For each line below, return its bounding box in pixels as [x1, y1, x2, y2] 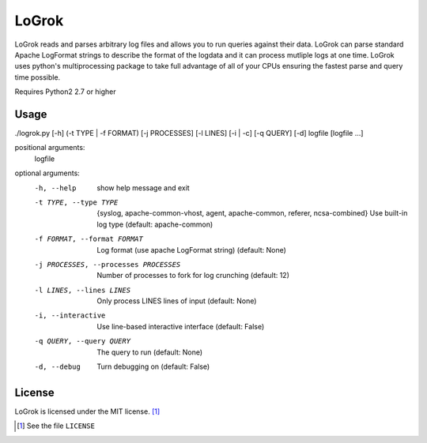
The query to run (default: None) [96, 347, 203, 357]
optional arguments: [14, 168, 81, 178]
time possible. [14, 72, 61, 82]
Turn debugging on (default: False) [96, 362, 210, 371]
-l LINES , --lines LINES [34, 285, 130, 295]
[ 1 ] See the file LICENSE [17, 421, 95, 430]
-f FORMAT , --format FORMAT [34, 235, 144, 244]
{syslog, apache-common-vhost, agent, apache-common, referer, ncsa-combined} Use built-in [96, 208, 408, 218]
